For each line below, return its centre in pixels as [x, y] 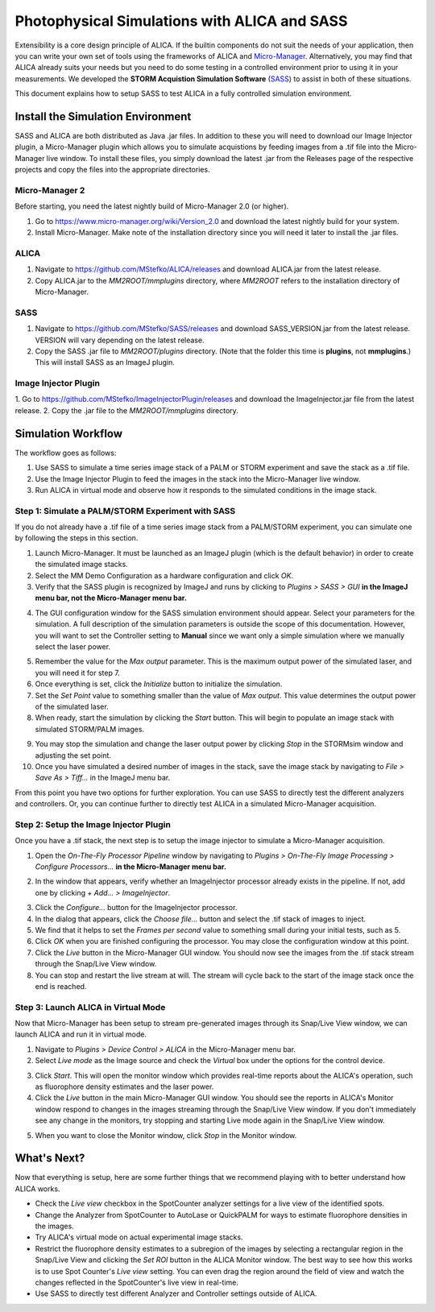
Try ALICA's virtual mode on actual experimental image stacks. [139, 1237]
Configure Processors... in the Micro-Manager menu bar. [131, 867]
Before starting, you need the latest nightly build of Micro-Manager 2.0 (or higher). [152, 206]
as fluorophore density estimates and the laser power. [124, 1086]
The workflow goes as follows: [66, 453]
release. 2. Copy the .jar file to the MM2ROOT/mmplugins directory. [127, 410]
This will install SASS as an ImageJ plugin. [105, 362]
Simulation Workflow [69, 434]
